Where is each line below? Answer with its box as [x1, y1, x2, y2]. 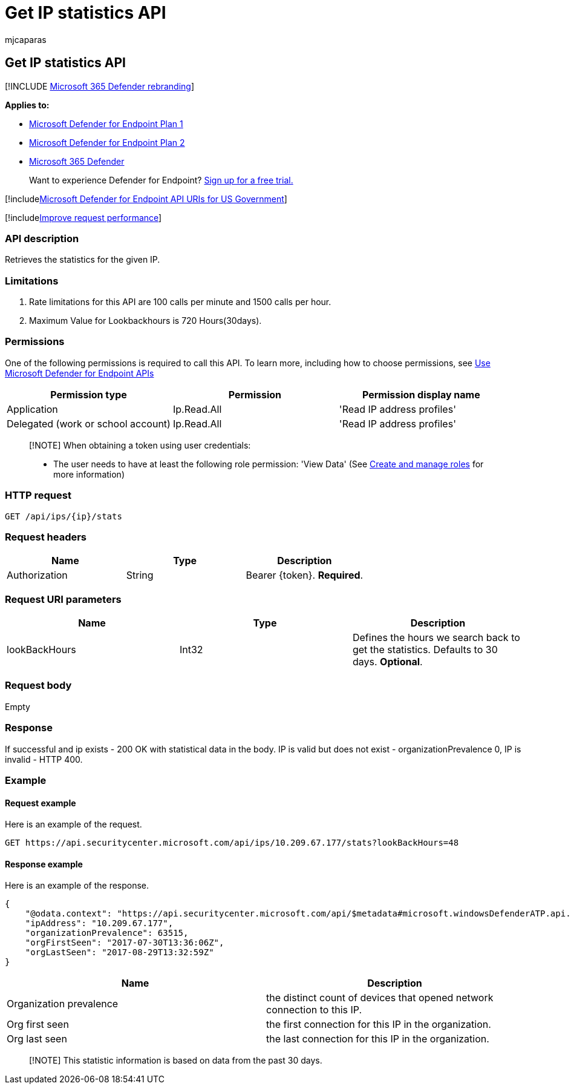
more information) [53, 469, 125, 479]
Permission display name [362, 388, 480, 401]
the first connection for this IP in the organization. [266, 1018, 491, 1031]
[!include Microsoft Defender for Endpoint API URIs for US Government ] [5, 193, 287, 204]
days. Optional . [352, 656, 423, 668]
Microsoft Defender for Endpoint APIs [5, 367, 154, 378]
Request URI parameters [5, 593, 122, 605]
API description [5, 232, 79, 245]
